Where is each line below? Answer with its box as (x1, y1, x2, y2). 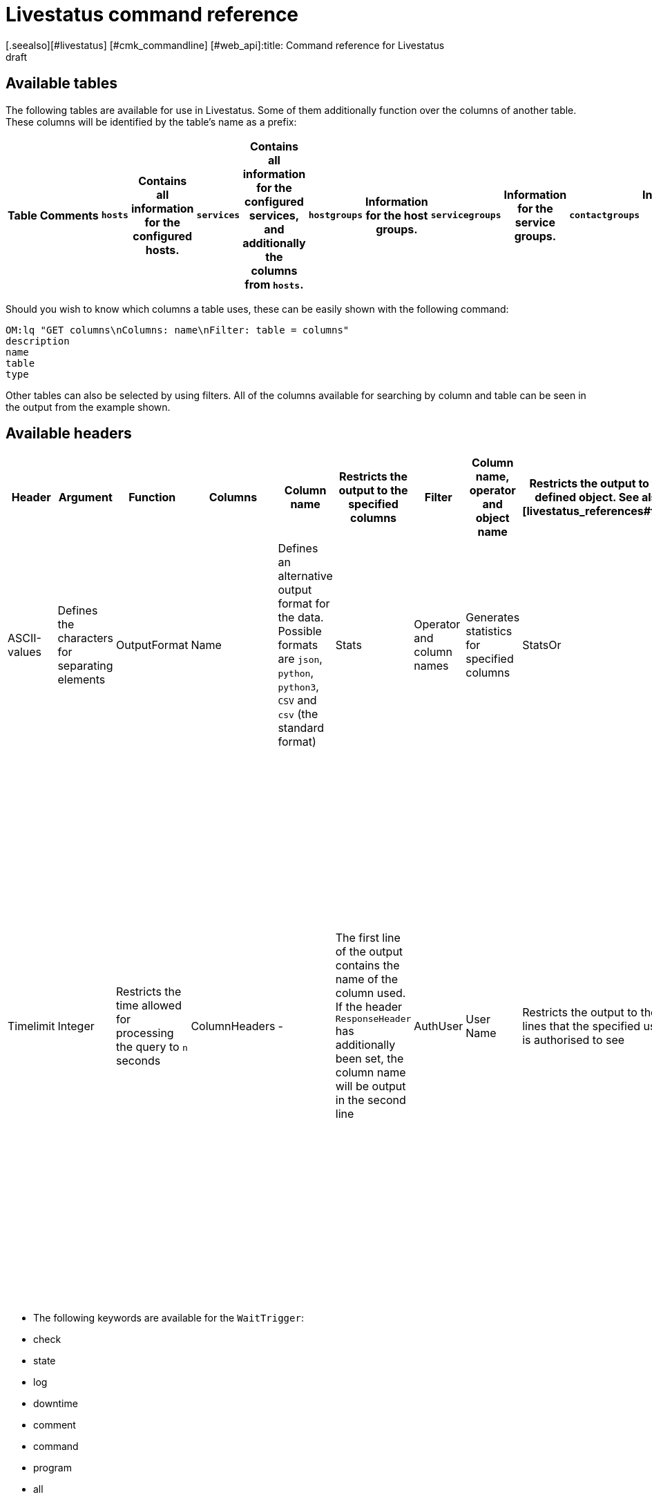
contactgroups (569, 210, 640, 221)
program (33, 1462, 72, 1474)
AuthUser (414, 1018, 463, 1033)
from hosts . (245, 277, 304, 291)
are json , (278, 652, 323, 666)
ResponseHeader (335, 1014, 412, 1025)
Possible (278, 624, 322, 639)
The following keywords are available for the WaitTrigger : (33, 1312, 304, 1324)
